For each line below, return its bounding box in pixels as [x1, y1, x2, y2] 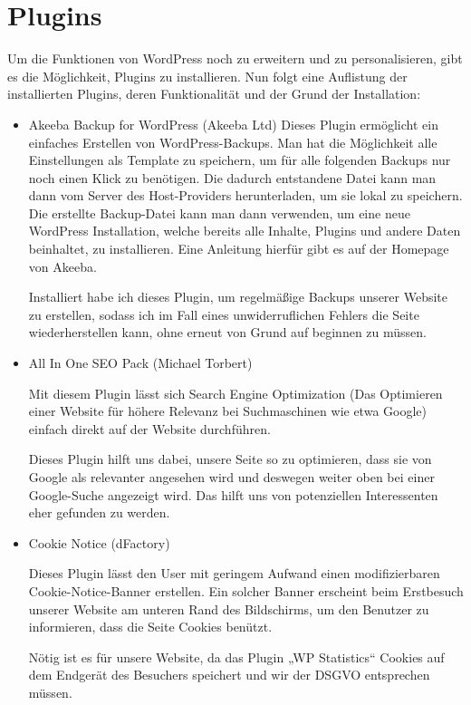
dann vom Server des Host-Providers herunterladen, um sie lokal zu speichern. [28, 186, 463, 205]
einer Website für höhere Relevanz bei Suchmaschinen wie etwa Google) [28, 401, 427, 420]
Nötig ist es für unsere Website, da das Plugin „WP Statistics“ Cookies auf [28, 647, 445, 666]
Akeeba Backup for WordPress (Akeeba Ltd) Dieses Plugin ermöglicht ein [28, 114, 438, 133]
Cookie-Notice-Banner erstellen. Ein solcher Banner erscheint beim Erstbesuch [28, 581, 464, 600]
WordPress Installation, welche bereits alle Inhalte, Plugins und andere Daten [28, 221, 461, 240]
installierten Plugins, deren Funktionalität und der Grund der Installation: [7, 84, 421, 103]
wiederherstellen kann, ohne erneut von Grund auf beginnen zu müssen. [28, 323, 427, 342]
